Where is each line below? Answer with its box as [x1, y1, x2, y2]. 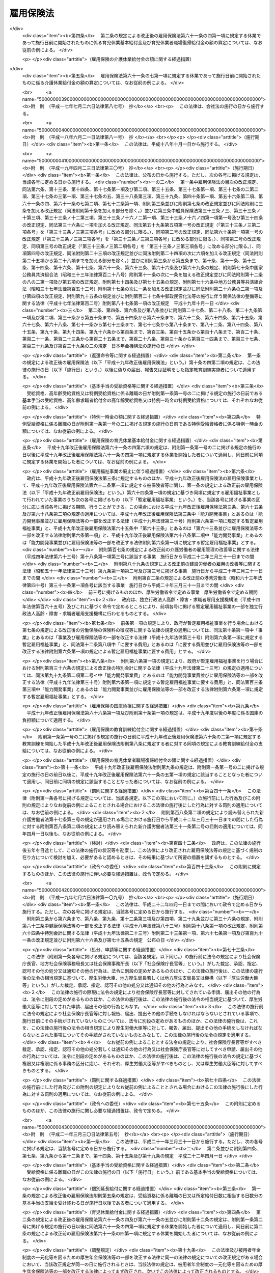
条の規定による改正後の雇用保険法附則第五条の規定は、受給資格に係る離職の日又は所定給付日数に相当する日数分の [22, 1193, 263, 1199]
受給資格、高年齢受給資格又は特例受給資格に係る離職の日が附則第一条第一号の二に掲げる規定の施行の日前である [26, 390, 263, 396]
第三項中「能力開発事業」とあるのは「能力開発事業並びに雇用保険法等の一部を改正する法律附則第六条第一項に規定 [22, 686, 263, 693]
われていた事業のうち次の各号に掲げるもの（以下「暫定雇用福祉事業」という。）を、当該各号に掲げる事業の [31, 496, 256, 503]
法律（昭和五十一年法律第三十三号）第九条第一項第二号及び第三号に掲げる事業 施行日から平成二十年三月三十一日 [22, 568, 263, 574]
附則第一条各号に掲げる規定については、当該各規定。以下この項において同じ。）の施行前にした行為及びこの [31, 795, 256, 801]
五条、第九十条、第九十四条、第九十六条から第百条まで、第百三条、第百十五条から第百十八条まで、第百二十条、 [26, 328, 263, 335]
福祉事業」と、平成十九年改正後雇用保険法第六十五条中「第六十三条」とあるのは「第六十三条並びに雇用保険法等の [22, 525, 263, 531]
